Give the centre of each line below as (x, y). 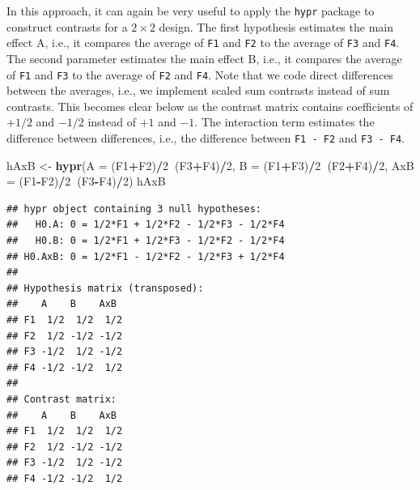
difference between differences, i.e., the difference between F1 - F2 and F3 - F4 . (206, 137)
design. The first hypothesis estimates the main (276, 26)
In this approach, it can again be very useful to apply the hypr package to (191, 11)
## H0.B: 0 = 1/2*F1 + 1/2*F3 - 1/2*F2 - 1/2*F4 (146, 240)
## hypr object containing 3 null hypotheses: (134, 209)
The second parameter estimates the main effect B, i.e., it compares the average (204, 58)
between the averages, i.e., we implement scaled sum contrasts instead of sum (198, 90)
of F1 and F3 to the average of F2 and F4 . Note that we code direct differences (200, 74)
